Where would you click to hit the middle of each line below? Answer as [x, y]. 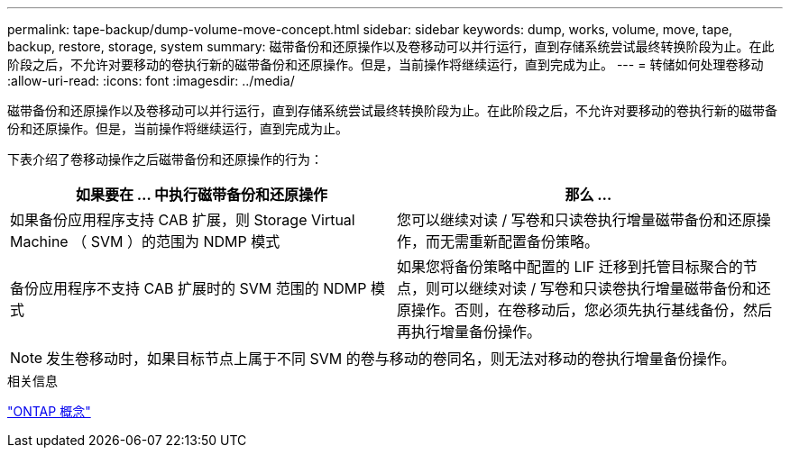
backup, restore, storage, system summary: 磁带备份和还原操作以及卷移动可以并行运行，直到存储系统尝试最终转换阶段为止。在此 [391, 46]
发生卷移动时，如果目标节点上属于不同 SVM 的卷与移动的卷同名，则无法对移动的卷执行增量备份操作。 [391, 359]
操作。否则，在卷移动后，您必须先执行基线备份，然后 [592, 310]
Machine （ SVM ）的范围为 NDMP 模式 [145, 241]
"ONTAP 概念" [49, 411]
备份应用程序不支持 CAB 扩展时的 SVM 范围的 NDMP [188, 288]
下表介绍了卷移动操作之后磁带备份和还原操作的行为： [165, 159]
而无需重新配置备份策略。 [513, 241]
